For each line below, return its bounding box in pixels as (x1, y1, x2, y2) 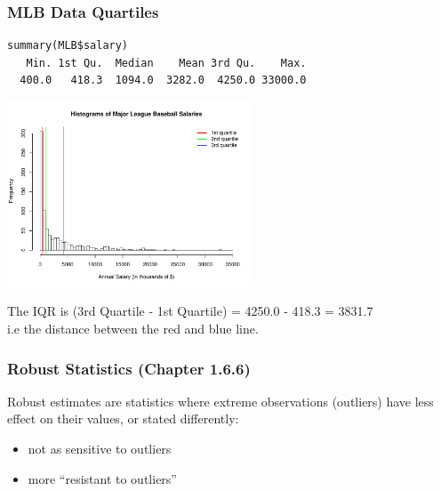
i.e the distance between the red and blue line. (7, 319, 259, 338)
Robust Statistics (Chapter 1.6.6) (7, 357, 251, 379)
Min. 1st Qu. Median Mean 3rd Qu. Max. (26, 56, 307, 69)
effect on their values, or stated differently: (7, 409, 239, 428)
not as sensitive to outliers (28, 439, 172, 458)
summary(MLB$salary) (7, 39, 129, 52)
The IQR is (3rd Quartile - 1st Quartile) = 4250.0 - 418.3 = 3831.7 (7, 302, 373, 320)
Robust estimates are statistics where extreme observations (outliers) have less (7, 391, 434, 410)
